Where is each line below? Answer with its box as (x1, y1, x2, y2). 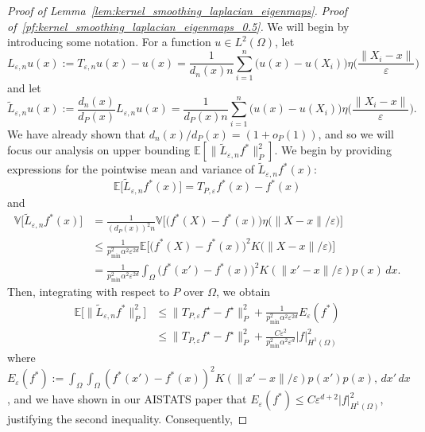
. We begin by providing (274, 142, 392, 158)
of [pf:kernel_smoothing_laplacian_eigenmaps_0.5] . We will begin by (7, 18, 350, 34)
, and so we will (318, 125, 394, 142)
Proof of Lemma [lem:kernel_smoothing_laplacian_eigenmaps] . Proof (7, 2, 348, 18)
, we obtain (216, 283, 271, 300)
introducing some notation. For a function (7, 33, 211, 50)
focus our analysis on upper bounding (7, 142, 191, 158)
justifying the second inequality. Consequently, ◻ (7, 411, 248, 427)
